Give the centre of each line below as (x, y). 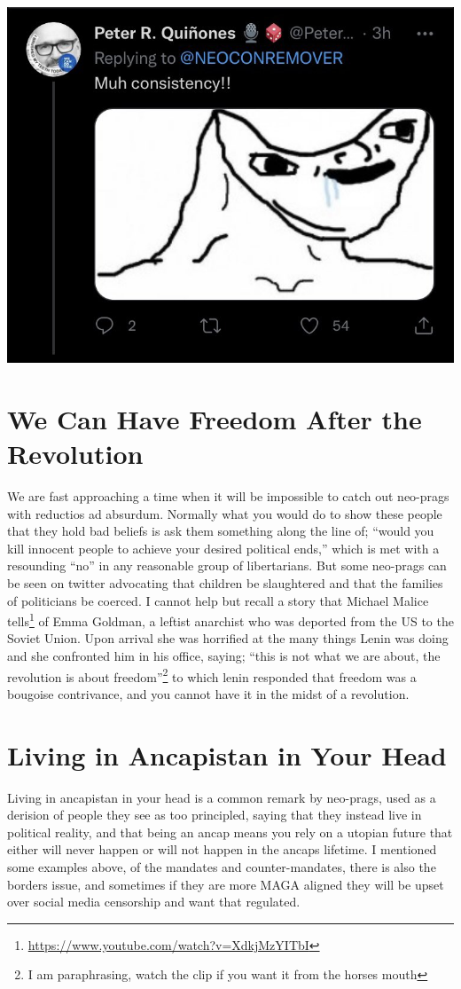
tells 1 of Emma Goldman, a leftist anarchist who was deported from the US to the (230, 620)
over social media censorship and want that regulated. (154, 902)
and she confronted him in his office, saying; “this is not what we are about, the (224, 656)
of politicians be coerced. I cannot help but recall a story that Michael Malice (218, 600)
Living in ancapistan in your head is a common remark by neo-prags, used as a (222, 797)
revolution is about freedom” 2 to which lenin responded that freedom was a (212, 675)
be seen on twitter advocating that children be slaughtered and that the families (225, 583)
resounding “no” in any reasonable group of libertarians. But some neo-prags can (227, 565)
